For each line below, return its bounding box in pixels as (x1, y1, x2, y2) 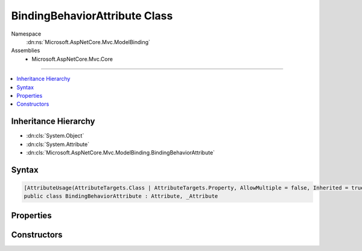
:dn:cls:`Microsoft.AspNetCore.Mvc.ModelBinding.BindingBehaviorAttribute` (26, 148, 215, 156)
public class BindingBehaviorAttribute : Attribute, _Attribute (24, 193, 218, 200)
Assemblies (11, 47, 40, 54)
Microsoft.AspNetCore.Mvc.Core (31, 55, 113, 63)
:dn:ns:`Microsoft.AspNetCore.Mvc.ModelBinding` (26, 38, 151, 45)
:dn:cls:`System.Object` (26, 132, 84, 139)
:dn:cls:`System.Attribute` (26, 141, 90, 148)
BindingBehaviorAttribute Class (11, 9, 173, 22)
